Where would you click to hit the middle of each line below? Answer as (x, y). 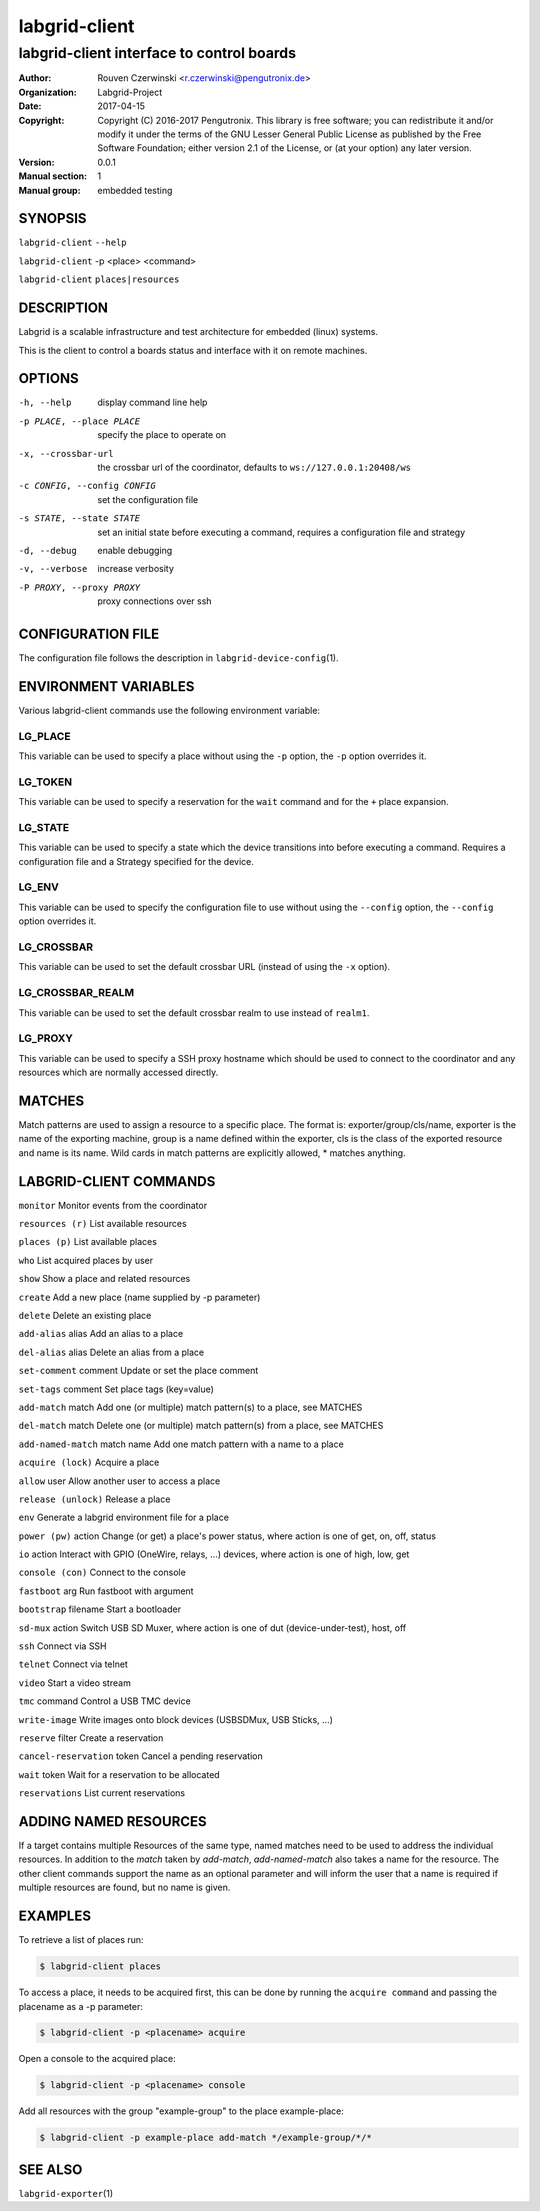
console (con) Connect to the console (102, 1572)
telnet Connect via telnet (73, 1664)
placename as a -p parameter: (81, 2006)
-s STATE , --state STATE (79, 518)
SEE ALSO (50, 2169)
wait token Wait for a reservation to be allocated (119, 1774)
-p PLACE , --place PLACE (79, 421)
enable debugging (135, 550)
